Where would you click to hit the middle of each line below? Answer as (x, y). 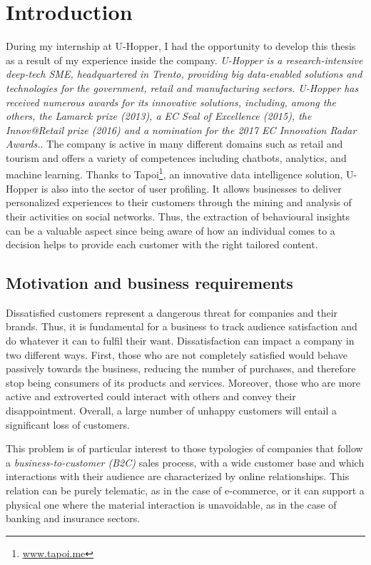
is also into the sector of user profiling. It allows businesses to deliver (191, 188)
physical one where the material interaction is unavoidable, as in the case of (171, 504)
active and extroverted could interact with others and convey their (151, 396)
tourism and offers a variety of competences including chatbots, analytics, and (176, 157)
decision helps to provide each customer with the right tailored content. (162, 244)
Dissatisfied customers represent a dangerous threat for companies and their (172, 312)
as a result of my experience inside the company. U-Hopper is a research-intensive (184, 60)
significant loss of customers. (68, 424)
